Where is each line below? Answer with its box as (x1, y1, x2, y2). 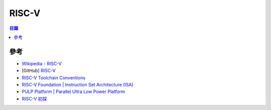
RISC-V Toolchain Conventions (22, 74, 85, 80)
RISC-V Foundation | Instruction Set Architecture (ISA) (22, 82, 133, 88)
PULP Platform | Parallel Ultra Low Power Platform (22, 88, 125, 95)
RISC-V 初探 (22, 95, 47, 101)
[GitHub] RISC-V (22, 68, 56, 74)
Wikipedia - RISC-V (22, 60, 62, 66)
